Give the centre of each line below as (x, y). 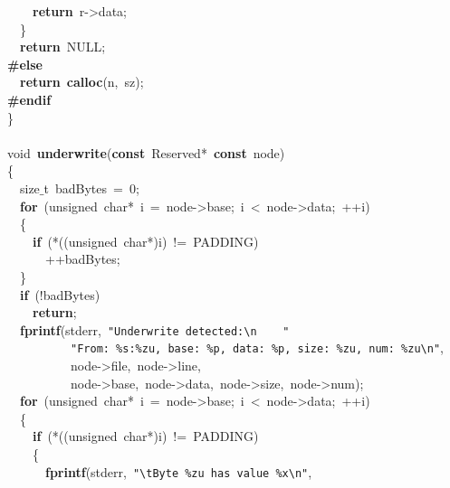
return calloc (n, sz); (82, 82)
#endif (29, 99)
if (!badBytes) (60, 294)
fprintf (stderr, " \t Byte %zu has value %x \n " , (179, 471)
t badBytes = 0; (91, 188)
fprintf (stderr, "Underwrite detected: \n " (155, 329)
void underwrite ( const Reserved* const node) (146, 152)
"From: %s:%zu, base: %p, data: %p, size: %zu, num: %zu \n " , (257, 347)
